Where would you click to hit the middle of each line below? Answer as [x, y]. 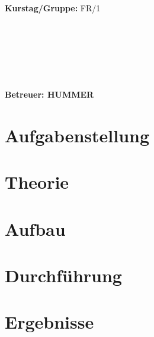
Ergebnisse [49, 322]
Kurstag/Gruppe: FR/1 [53, 7]
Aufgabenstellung [77, 135]
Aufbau [35, 228]
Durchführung [63, 275]
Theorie [37, 182]
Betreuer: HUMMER [49, 94]
